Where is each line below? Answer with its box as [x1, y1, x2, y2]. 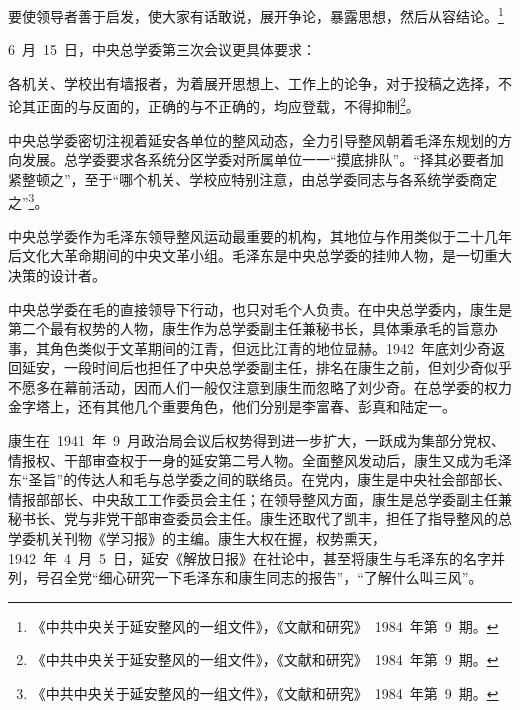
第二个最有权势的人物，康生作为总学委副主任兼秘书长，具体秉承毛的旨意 [8, 318, 484, 339]
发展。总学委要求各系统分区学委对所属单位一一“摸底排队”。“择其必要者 [21, 149, 490, 170]
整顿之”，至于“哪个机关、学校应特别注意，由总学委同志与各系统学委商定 [21, 168, 498, 189]
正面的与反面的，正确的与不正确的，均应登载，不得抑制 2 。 [35, 93, 420, 117]
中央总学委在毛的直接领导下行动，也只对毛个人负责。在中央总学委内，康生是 [8, 298, 512, 319]
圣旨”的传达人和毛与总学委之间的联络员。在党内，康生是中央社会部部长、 [28, 469, 512, 490]
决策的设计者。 [8, 264, 106, 285]
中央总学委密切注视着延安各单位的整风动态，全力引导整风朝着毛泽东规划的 [8, 129, 498, 150]
